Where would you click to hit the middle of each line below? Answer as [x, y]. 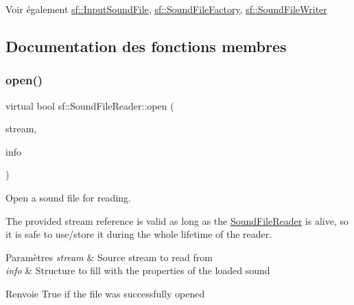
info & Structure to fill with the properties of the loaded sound [138, 270]
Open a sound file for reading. [68, 197]
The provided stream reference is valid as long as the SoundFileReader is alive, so [177, 220]
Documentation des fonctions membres [146, 46]
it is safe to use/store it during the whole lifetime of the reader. [139, 234]
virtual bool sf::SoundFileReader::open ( [90, 105]
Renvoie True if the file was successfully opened [105, 293]
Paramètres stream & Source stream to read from [109, 257]
